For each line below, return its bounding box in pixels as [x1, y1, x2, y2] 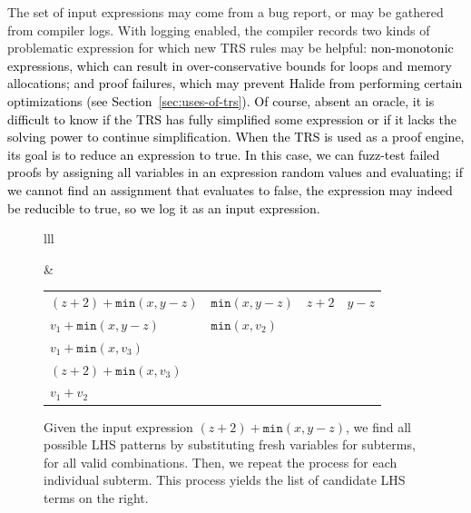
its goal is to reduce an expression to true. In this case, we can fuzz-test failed [7, 144, 440, 163]
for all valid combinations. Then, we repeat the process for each [44, 452, 397, 471]
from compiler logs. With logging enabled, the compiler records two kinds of [7, 20, 430, 39]
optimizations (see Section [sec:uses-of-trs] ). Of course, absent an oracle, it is [7, 91, 435, 110]
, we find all [346, 417, 411, 436]
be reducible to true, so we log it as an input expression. [7, 198, 320, 217]
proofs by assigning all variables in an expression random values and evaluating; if [7, 163, 464, 182]
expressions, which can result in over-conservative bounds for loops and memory [7, 55, 452, 74]
